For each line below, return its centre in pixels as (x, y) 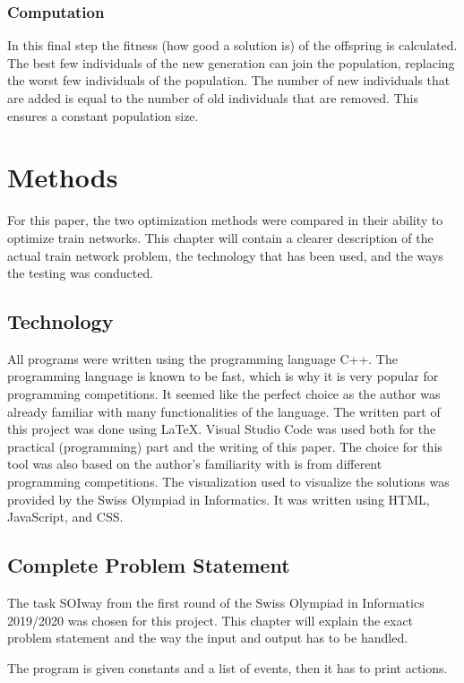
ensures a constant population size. (103, 115)
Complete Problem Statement (149, 565)
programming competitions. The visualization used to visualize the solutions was (228, 482)
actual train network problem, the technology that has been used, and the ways (225, 255)
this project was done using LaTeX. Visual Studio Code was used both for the (222, 429)
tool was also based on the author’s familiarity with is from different (195, 464)
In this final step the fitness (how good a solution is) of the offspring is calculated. (232, 45)
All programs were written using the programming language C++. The (202, 358)
